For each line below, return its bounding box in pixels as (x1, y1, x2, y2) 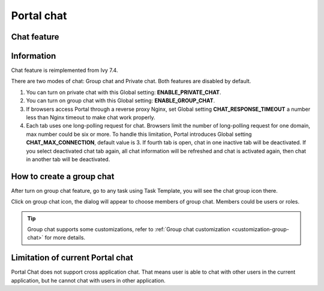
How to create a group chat (11, 171, 115, 181)
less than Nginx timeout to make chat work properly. (26, 114, 155, 121)
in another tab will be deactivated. (26, 156, 110, 163)
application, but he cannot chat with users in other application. (11, 277, 166, 284)
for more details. (44, 234, 86, 241)
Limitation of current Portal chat (11, 253, 133, 263)
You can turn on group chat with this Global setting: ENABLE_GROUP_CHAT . (26, 97, 215, 104)
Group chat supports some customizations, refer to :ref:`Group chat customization (27, 226, 230, 233)
